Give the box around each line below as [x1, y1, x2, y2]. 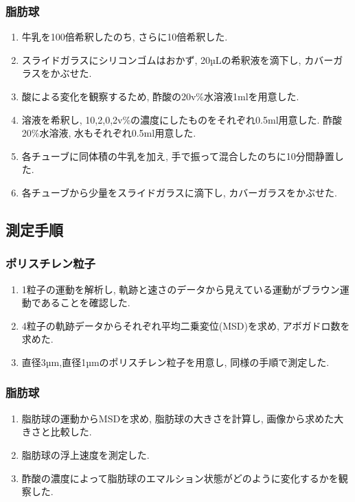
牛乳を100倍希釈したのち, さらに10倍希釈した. [21, 30, 228, 44]
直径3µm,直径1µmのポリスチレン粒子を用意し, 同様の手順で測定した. [21, 354, 330, 369]
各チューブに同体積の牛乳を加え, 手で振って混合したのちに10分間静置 [21, 148, 334, 163]
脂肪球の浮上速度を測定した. [21, 447, 150, 461]
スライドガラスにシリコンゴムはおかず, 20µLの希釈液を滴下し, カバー [21, 52, 334, 67]
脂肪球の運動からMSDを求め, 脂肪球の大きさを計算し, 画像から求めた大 [21, 411, 344, 425]
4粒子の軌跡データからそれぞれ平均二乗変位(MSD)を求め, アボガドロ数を [21, 318, 350, 332]
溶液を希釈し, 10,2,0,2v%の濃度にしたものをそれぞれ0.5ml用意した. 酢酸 [21, 112, 343, 126]
